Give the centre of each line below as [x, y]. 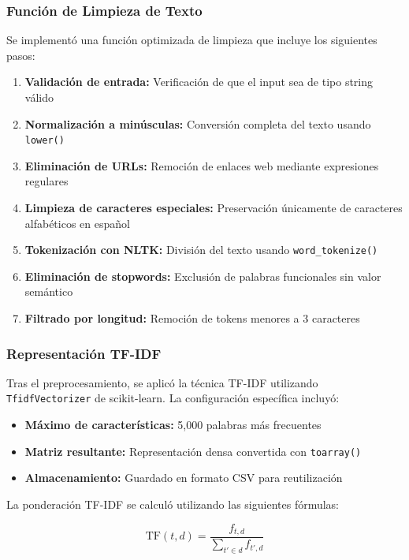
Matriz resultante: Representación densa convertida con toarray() [193, 451]
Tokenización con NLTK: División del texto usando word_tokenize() [201, 250]
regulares [46, 181]
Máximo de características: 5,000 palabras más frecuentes [173, 425]
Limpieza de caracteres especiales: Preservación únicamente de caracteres [214, 208]
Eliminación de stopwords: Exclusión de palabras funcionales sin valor [203, 276]
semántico [49, 291]
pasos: [21, 55]
